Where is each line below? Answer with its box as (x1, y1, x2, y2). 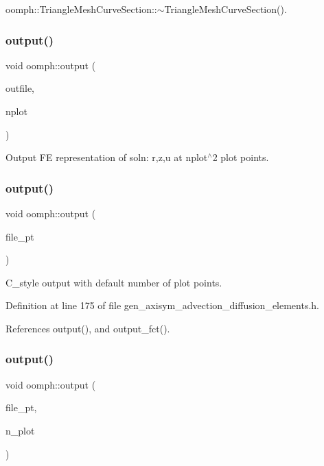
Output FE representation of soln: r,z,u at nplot (5, 150, 208, 164)
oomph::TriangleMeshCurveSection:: (5, 2, 157, 16)
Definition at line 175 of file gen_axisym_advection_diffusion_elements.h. (5, 298, 320, 312)
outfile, (5, 81, 35, 95)
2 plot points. (212, 150, 269, 164)
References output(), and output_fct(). (5, 321, 170, 335)
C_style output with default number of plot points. (5, 275, 222, 289)
